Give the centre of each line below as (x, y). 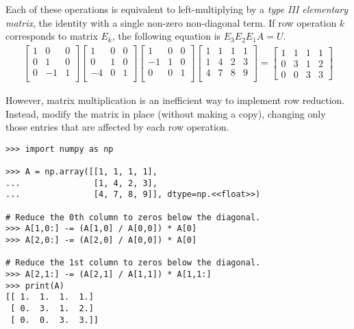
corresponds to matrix (52, 36)
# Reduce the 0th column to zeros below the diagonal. (133, 217)
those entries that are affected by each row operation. (117, 127)
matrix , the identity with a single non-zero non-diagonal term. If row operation (171, 22)
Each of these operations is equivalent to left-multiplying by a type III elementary (177, 9)
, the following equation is (166, 36)
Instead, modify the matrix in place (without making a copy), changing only (166, 113)
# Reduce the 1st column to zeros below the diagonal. (133, 263)
